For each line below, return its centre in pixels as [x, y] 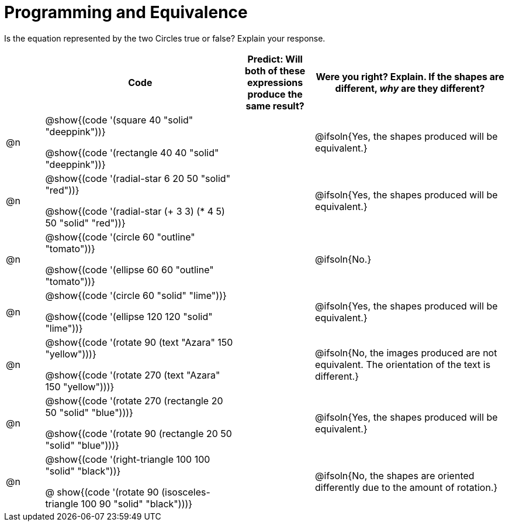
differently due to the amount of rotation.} [406, 487]
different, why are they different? [410, 88]
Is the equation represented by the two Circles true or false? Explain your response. [165, 38]
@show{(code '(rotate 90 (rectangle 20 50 [138, 433]
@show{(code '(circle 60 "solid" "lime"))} [136, 295]
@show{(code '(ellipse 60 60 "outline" [129, 269]
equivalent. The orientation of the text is [403, 364]
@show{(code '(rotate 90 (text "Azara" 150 [139, 342]
